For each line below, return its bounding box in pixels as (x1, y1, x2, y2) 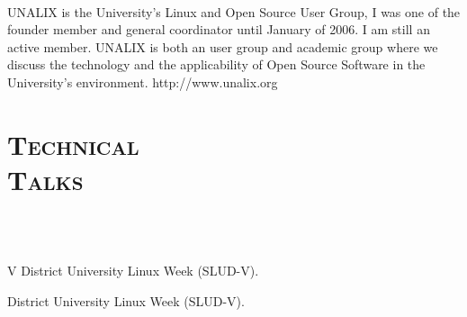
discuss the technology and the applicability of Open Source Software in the (7, 55, 426, 74)
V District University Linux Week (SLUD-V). (7, 261, 259, 280)
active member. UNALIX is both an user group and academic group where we (7, 37, 438, 56)
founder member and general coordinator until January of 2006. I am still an (7, 20, 430, 39)
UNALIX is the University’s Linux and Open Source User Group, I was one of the (7, 2, 461, 21)
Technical (7, 125, 139, 162)
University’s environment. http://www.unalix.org (7, 72, 278, 91)
